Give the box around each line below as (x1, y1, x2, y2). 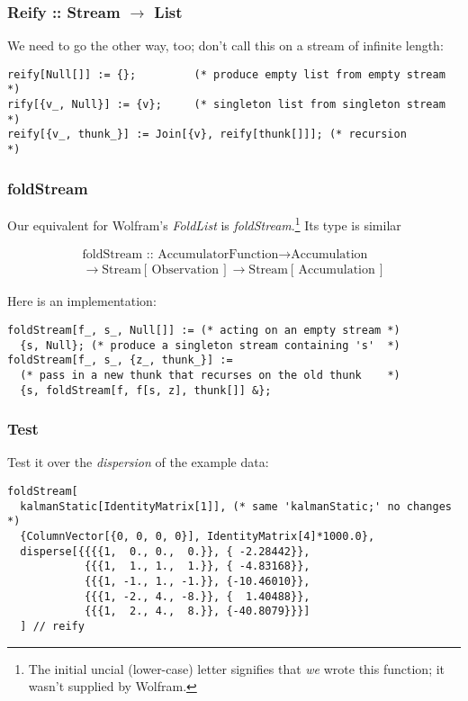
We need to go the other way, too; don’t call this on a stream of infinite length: (7, 36, 444, 55)
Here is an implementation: (7, 292, 157, 310)
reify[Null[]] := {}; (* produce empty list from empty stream (7, 67, 445, 81)
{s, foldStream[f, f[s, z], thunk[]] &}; (20, 383, 272, 397)
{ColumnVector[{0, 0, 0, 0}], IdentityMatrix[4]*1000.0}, (20, 529, 375, 543)
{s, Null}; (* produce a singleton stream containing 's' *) (20, 338, 400, 352)
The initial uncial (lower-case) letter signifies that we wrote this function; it (28, 659, 445, 678)
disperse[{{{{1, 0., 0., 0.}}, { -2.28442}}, (20, 544, 310, 558)
